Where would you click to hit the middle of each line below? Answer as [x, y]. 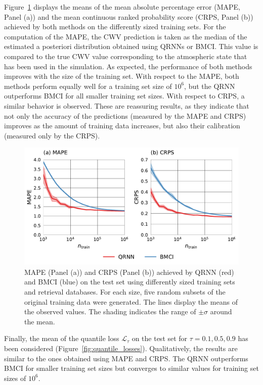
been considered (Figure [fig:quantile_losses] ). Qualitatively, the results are [121, 348]
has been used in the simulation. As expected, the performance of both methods [128, 66]
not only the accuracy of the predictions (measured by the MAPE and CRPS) [125, 115]
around [221, 311]
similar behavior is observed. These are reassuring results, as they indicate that [127, 105]
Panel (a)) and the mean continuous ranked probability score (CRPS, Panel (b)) [129, 16]
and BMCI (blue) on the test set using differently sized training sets [130, 282]
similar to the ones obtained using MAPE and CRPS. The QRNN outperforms [126, 358]
